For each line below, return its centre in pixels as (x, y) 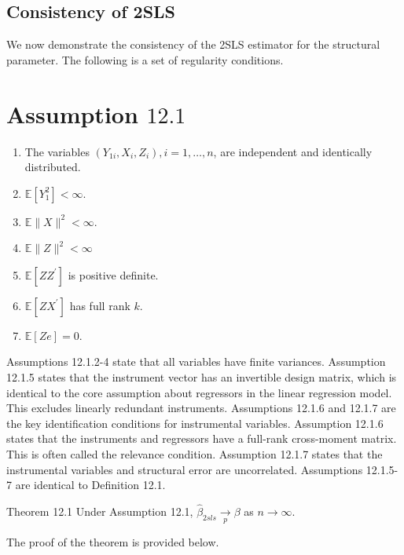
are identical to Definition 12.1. (90, 485)
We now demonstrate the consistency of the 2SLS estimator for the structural (193, 44)
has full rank (100, 305)
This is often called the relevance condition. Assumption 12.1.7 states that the (195, 454)
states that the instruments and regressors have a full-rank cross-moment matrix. (202, 438)
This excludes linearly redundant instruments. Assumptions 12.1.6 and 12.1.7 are (201, 408)
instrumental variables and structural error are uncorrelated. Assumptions (185, 469)
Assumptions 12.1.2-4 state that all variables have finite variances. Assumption (196, 361)
